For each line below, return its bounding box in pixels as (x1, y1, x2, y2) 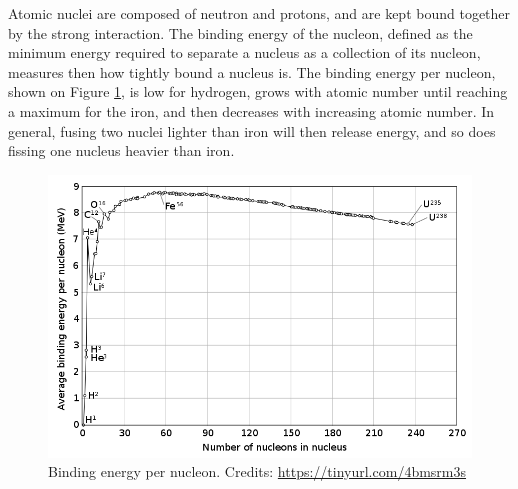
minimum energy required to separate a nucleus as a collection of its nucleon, (8, 42, 481, 63)
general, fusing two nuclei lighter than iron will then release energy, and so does (8, 120, 496, 141)
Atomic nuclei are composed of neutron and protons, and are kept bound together (8, 3, 511, 23)
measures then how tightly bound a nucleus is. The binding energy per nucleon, (8, 61, 496, 82)
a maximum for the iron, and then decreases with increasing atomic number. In (8, 100, 495, 121)
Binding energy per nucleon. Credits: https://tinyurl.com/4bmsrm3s (48, 461, 467, 482)
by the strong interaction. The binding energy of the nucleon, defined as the (8, 22, 473, 43)
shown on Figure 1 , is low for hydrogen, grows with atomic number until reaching (8, 81, 508, 102)
